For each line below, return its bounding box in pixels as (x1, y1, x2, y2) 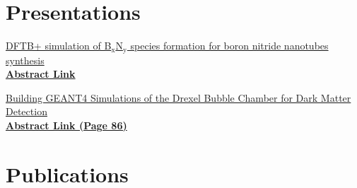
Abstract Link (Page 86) (6, 117, 127, 132)
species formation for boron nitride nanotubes (130, 38, 329, 53)
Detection (6, 104, 47, 119)
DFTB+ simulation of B (6, 38, 112, 53)
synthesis (6, 52, 45, 67)
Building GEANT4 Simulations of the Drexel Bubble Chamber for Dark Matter (6, 90, 351, 105)
